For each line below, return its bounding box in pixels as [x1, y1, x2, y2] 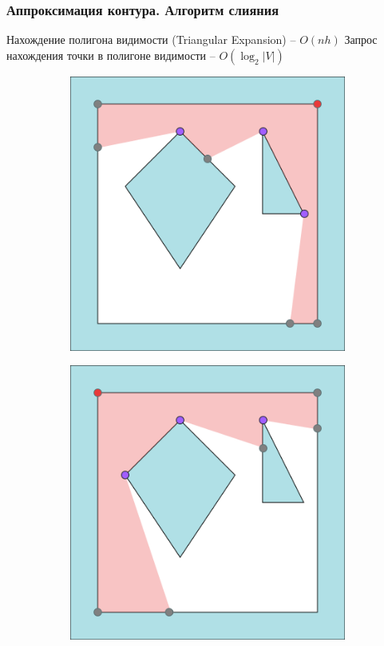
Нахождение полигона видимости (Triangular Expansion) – [6, 31, 296, 48]
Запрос [344, 31, 378, 48]
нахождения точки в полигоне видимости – [6, 46, 216, 63]
